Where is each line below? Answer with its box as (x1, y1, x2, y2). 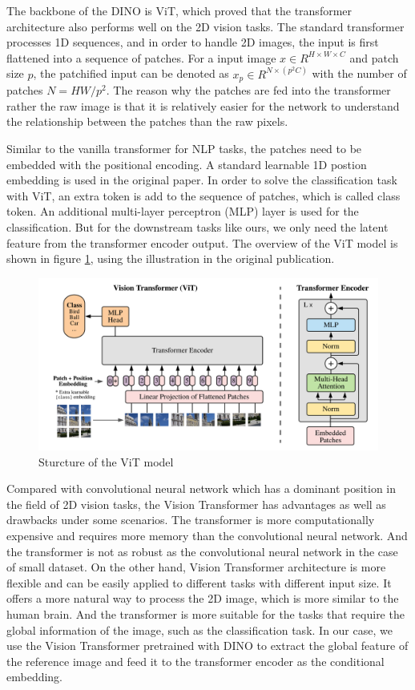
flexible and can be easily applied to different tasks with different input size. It (6, 574, 392, 591)
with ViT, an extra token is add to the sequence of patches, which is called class (6, 187, 401, 204)
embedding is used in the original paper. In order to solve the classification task (6, 171, 397, 188)
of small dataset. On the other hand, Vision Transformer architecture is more (6, 559, 386, 575)
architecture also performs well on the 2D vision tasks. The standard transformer (6, 18, 405, 34)
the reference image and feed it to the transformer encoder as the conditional (6, 652, 385, 669)
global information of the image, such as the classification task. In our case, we (6, 621, 393, 638)
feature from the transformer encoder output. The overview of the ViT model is (6, 234, 398, 251)
